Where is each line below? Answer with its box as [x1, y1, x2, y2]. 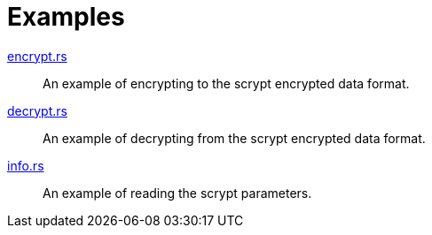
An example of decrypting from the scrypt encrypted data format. [43, 130, 426, 146]
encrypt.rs [7, 48, 67, 64]
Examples [7, 2, 125, 32]
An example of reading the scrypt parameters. [43, 185, 312, 201]
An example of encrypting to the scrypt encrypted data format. [43, 75, 410, 91]
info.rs [7, 157, 44, 173]
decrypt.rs [7, 102, 67, 118]
